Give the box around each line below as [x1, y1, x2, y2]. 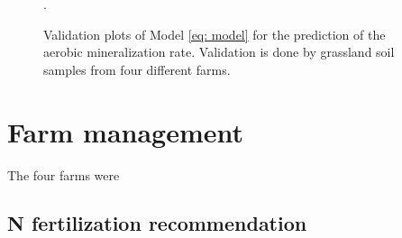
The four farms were [7, 165, 120, 184]
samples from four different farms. [43, 59, 231, 78]
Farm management [7, 113, 244, 150]
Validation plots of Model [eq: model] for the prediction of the [43, 24, 386, 43]
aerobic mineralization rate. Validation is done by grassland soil [43, 42, 395, 61]
